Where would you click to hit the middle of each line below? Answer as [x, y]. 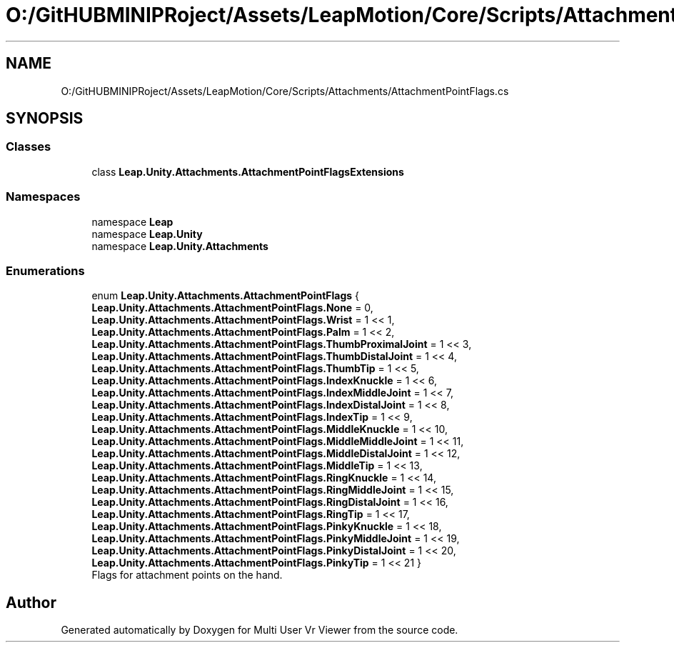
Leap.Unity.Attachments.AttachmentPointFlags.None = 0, [232, 308]
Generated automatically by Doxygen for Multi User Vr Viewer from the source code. [260, 630]
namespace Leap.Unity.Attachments [180, 246]
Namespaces [43, 197]
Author [31, 602]
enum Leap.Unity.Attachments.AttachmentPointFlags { [226, 296]
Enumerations [45, 270]
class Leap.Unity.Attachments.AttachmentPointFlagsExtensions [248, 171]
